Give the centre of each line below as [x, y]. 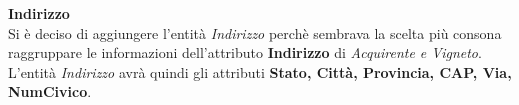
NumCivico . [50, 91]
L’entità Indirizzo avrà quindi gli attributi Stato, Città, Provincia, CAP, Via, [260, 71]
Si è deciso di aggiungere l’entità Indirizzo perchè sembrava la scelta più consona [255, 32]
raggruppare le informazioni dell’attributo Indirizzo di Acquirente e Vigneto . [245, 52]
